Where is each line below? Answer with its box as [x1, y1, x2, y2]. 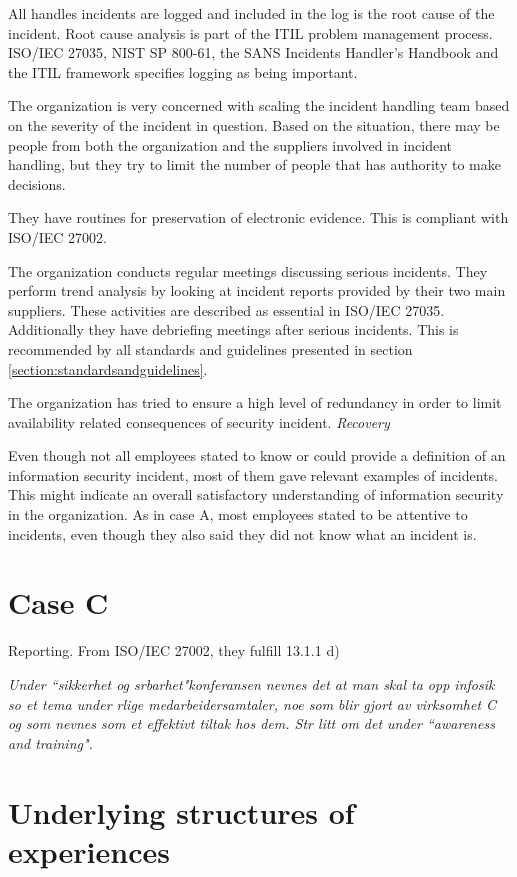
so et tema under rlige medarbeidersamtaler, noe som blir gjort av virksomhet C [8, 693, 497, 714]
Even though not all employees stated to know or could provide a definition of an [8, 445, 506, 466]
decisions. [8, 173, 66, 194]
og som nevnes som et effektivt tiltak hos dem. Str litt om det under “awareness [8, 713, 495, 734]
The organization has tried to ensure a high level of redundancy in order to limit [8, 392, 502, 413]
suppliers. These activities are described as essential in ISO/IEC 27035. [8, 299, 445, 320]
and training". [8, 732, 93, 753]
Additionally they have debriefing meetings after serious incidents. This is [8, 319, 459, 340]
